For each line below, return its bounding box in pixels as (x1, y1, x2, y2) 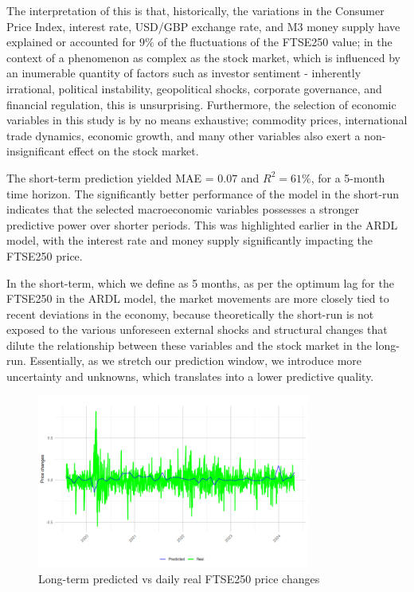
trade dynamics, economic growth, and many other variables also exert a (6, 127, 361, 143)
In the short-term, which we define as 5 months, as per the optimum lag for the (6, 274, 394, 291)
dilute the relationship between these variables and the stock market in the (6, 336, 372, 353)
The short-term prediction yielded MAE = (6, 169, 214, 186)
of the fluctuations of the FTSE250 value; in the (158, 33, 393, 50)
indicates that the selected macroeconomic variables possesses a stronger (6, 201, 359, 218)
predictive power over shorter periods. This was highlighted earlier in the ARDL (6, 216, 398, 233)
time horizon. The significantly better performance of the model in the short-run (6, 185, 400, 202)
